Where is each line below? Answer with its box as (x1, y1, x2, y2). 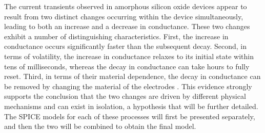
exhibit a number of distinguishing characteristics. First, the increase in (4, 31, 229, 41)
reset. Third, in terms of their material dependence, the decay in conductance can (4, 71, 261, 82)
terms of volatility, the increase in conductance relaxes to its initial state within (4, 50, 254, 61)
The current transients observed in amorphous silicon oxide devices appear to (4, 1, 247, 11)
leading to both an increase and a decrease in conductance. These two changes (4, 21, 250, 32)
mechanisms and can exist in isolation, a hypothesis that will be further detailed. (4, 100, 258, 111)
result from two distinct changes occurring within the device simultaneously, (4, 11, 243, 21)
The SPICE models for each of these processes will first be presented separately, (4, 111, 255, 121)
